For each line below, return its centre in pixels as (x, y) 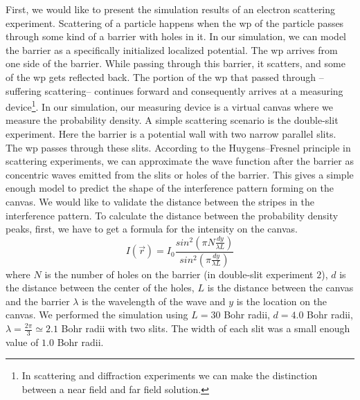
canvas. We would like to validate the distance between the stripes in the (160, 201)
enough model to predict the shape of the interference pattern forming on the (170, 188)
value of (22, 342)
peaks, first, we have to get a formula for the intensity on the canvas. (152, 229)
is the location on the (282, 301)
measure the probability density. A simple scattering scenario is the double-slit (172, 120)
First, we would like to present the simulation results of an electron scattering (171, 9)
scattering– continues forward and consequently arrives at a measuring (194, 90)
